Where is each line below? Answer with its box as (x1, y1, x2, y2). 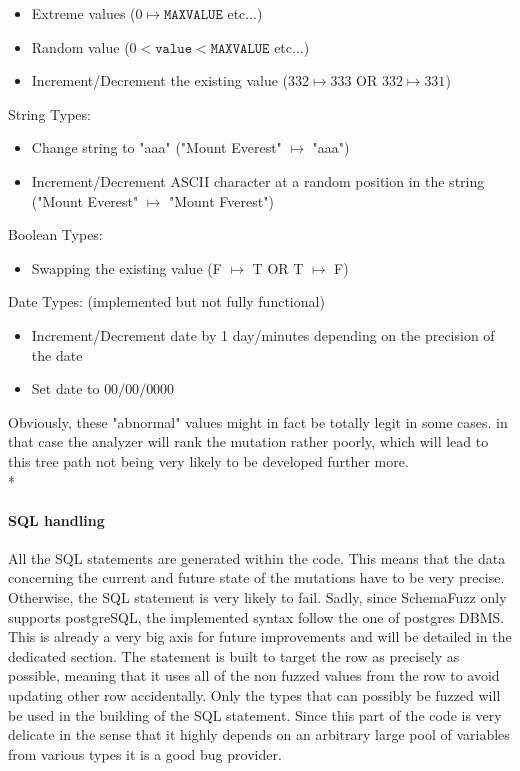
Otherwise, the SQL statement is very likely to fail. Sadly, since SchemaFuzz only (8, 587, 507, 608)
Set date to (31, 378, 100, 399)
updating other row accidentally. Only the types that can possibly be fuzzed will (8, 685, 501, 706)
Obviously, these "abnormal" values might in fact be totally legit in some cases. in (8, 411, 508, 432)
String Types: (8, 103, 91, 124)
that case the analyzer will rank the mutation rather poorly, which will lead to (8, 431, 489, 452)
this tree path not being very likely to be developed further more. (8, 450, 409, 471)
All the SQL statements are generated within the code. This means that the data (8, 547, 506, 568)
